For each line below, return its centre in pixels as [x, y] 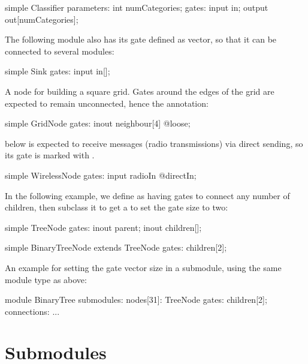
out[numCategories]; [42, 19]
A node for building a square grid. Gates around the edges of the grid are [140, 91]
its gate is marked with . [50, 155]
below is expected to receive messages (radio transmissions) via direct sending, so [154, 143]
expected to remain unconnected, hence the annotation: [107, 103]
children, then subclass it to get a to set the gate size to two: [117, 207]
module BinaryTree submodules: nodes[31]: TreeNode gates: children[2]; [136, 300]
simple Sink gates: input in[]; [58, 71]
